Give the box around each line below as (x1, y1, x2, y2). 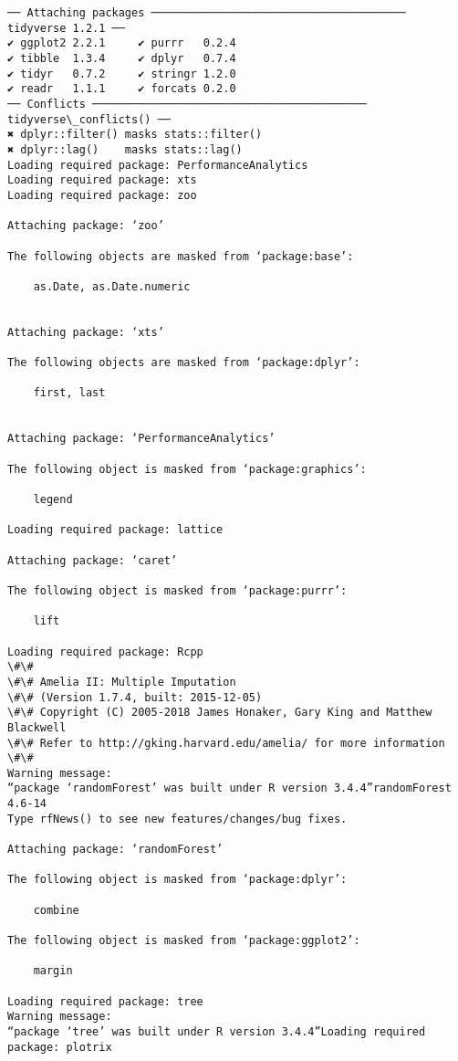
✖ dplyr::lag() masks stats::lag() (7, 142, 243, 156)
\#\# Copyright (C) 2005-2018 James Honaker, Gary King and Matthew (7, 706, 432, 720)
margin (33, 964, 73, 978)
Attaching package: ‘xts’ (7, 325, 164, 339)
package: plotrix (7, 1040, 112, 1054)
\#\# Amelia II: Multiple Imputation (7, 675, 236, 688)
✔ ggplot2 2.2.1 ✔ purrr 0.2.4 (7, 37, 236, 50)
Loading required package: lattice (7, 523, 224, 537)
